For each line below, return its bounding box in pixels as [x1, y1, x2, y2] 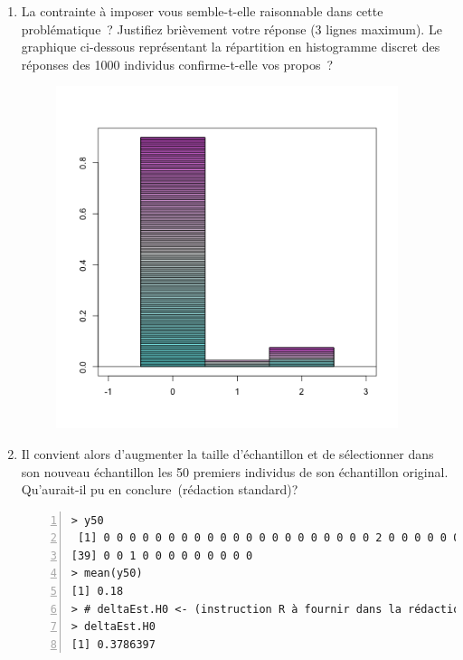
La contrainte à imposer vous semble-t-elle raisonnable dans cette [21, 2, 383, 20]
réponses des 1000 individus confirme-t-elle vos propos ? [21, 54, 334, 73]
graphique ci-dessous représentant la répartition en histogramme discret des [21, 37, 440, 56]
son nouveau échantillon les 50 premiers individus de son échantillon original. [21, 462, 449, 481]
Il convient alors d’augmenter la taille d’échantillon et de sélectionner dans [21, 444, 434, 463]
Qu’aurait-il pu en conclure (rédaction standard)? [21, 480, 298, 499]
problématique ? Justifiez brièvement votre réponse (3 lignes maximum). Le [21, 19, 442, 38]
